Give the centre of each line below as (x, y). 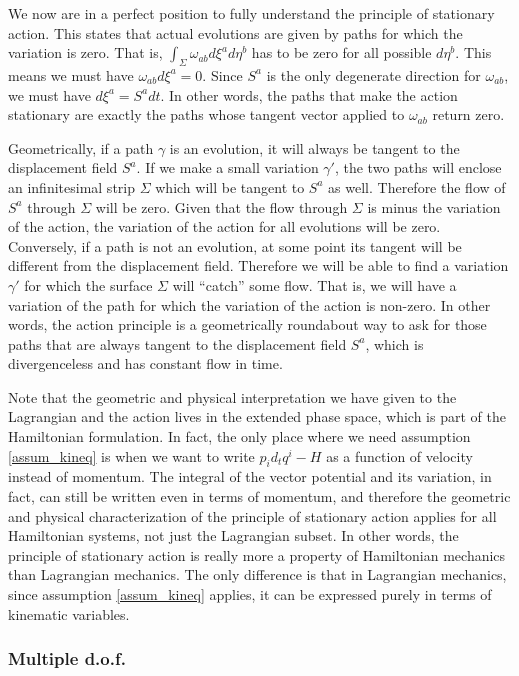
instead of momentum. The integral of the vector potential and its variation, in (250, 476)
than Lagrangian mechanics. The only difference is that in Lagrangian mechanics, (257, 574)
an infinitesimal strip (71, 186)
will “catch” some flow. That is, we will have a (314, 284)
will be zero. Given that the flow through (221, 206)
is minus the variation (434, 206)
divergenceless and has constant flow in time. (145, 363)
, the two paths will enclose (418, 167)
